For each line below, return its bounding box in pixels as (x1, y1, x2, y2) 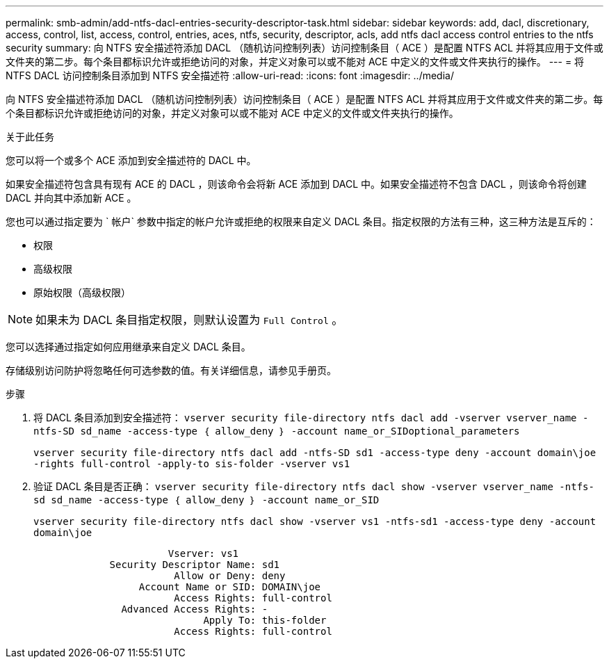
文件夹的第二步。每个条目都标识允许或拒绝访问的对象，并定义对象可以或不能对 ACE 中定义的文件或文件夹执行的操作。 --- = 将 (6, 56, 585, 67)
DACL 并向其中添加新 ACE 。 (6, 192, 137, 204)
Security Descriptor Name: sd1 (109, 559, 280, 570)
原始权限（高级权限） (33, 286, 131, 298)
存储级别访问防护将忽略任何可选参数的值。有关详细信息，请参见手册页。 (6, 364, 336, 376)
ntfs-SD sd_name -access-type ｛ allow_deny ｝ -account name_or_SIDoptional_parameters (33, 426, 520, 437)
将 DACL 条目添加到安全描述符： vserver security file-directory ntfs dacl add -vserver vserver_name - (33, 412, 589, 423)
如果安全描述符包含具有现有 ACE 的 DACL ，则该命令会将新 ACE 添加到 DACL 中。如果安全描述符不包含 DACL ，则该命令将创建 (6, 178, 587, 190)
